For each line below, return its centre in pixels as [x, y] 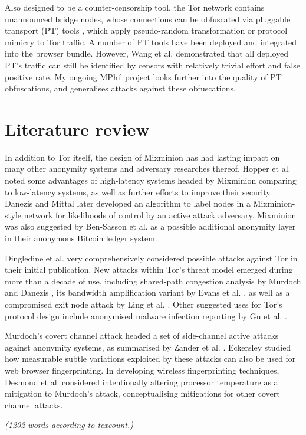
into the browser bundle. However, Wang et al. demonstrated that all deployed [147, 53]
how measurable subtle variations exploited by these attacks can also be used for [150, 359]
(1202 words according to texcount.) [69, 425]
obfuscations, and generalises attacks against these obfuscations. [120, 88]
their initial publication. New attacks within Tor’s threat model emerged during [149, 269]
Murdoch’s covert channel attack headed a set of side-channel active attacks [142, 336]
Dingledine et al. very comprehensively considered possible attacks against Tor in [151, 258]
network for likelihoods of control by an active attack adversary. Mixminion [160, 215]
